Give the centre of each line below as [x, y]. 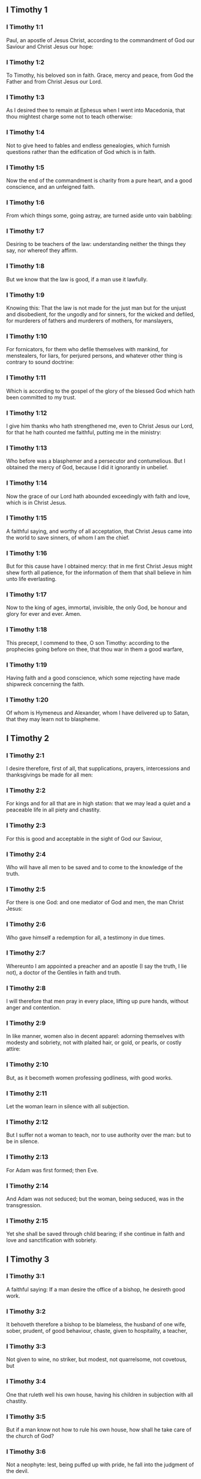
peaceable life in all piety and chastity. [53, 810]
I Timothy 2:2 [26, 790]
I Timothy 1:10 [27, 336]
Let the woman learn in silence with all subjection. [68, 1106]
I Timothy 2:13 [27, 1157]
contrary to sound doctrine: [40, 362]
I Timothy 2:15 [27, 1220]
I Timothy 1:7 [25, 231]
